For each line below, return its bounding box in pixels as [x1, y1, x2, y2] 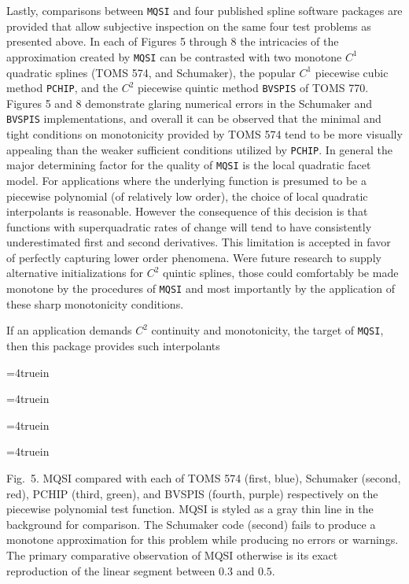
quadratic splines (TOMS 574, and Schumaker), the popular [6, 64, 296, 80]
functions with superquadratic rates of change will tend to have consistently [6, 218, 372, 235]
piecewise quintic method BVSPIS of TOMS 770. [138, 79, 369, 96]
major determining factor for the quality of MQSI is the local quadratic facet [6, 157, 371, 173]
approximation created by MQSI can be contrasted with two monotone [6, 48, 342, 65]
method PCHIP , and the [6, 79, 118, 96]
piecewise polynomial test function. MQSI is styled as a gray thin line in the [6, 501, 374, 517]
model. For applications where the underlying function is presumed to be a [6, 172, 367, 188]
